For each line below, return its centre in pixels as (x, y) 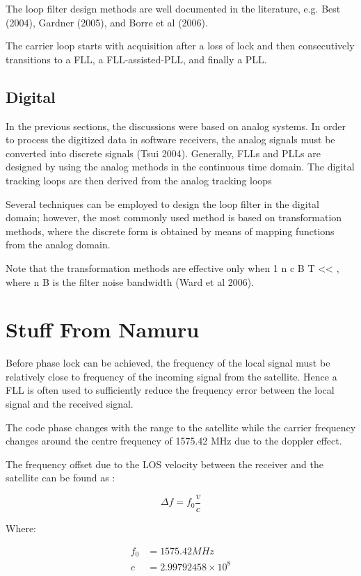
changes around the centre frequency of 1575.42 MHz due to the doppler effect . (174, 441)
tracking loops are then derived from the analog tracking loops (139, 180)
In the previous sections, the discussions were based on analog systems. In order (176, 126)
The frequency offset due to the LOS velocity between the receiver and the (165, 464)
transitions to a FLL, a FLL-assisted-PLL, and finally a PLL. (136, 59)
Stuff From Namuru (103, 329)
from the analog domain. (58, 245)
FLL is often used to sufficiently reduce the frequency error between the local (170, 390)
